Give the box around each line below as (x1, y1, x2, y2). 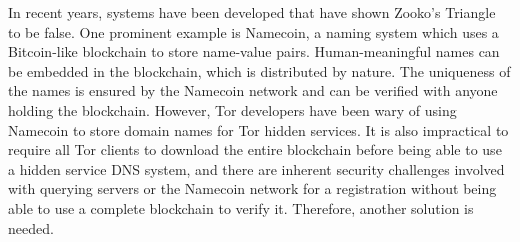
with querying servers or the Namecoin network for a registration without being (8, 178, 497, 199)
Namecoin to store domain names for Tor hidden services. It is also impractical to (8, 119, 509, 140)
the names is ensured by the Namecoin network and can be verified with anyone (8, 80, 498, 101)
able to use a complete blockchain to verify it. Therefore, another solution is (8, 197, 474, 218)
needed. (8, 217, 54, 238)
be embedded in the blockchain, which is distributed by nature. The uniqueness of (8, 60, 511, 81)
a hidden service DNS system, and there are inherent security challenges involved (8, 158, 505, 179)
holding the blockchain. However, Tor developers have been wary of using (8, 99, 457, 120)
